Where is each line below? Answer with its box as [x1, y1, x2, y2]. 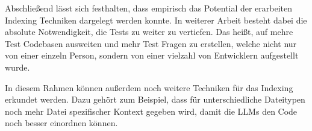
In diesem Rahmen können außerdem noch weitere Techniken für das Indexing [5, 81, 293, 94]
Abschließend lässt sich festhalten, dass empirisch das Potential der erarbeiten [5, 2, 293, 14]
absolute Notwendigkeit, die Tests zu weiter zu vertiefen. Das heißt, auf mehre [5, 25, 293, 38]
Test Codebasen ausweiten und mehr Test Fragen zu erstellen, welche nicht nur [5, 37, 297, 50]
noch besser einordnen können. [5, 117, 118, 129]
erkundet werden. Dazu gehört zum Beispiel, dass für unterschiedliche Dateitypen [5, 93, 305, 106]
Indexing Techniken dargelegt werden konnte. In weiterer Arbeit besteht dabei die [5, 13, 307, 26]
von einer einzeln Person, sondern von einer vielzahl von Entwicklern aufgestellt [5, 49, 299, 62]
